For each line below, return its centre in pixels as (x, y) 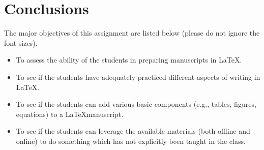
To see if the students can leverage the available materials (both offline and (133, 131)
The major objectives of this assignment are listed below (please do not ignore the (132, 33)
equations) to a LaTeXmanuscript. (70, 114)
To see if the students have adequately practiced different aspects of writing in (138, 77)
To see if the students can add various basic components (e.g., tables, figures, (136, 104)
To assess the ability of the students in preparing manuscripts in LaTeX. (129, 60)
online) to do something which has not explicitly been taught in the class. (131, 141)
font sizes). (21, 42)
